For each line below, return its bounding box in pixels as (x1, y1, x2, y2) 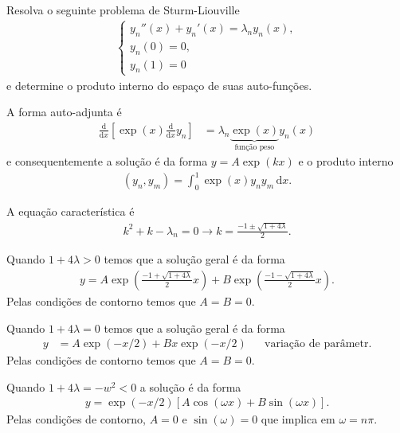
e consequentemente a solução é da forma (6, 153, 208, 170)
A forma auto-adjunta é (6, 103, 122, 120)
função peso (234, 142, 275, 151)
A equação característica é (6, 203, 135, 220)
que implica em (261, 411, 335, 427)
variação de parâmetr (265, 338, 369, 350)
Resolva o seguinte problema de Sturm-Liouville (6, 2, 240, 18)
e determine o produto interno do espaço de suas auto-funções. (6, 76, 312, 93)
